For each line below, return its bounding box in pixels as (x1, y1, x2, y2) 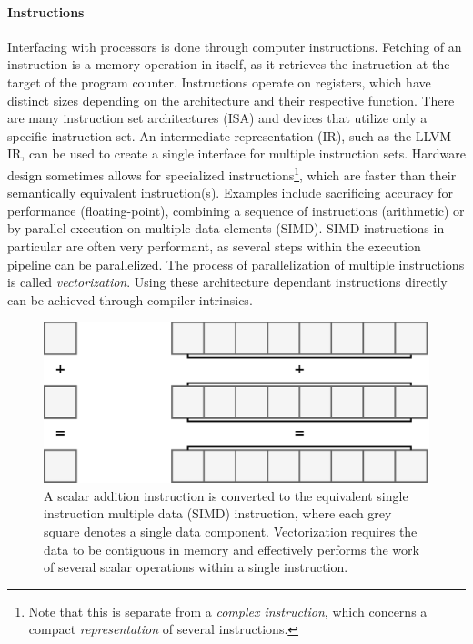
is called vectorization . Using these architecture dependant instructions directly (7, 272, 448, 291)
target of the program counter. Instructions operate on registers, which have (7, 72, 431, 91)
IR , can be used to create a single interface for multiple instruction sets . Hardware (7, 144, 467, 163)
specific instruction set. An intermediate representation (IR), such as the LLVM (7, 126, 452, 145)
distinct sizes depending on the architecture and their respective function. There (7, 90, 455, 109)
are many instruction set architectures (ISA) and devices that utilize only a (7, 108, 428, 128)
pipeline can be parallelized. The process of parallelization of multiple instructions (7, 254, 465, 273)
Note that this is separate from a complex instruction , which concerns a (28, 601, 428, 620)
